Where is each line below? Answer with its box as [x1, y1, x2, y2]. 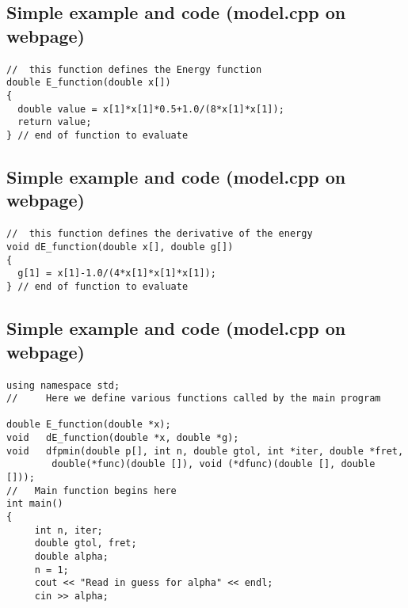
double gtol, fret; [34, 538, 137, 549]
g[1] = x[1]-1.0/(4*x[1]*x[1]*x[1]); [17, 268, 216, 279]
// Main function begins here [6, 484, 177, 496]
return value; [17, 116, 92, 128]
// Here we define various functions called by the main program [6, 393, 381, 405]
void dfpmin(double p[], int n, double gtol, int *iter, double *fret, [6, 445, 404, 457]
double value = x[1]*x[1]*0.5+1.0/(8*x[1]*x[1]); [17, 103, 284, 115]
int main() [6, 498, 63, 510]
